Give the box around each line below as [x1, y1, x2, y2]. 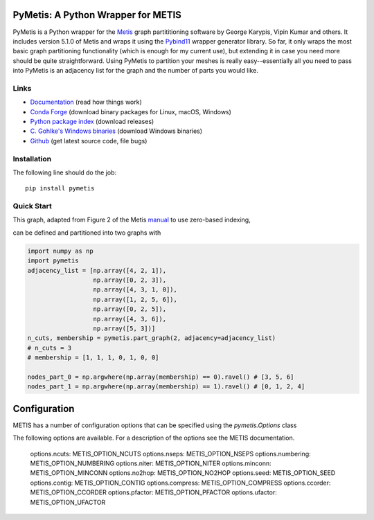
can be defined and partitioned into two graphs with [12, 228, 161, 237]
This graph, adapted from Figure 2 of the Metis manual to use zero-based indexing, [12, 215, 251, 224]
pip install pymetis [25, 184, 95, 192]
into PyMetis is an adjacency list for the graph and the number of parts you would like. [12, 66, 259, 75]
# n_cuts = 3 [27, 343, 72, 352]
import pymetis [27, 257, 79, 265]
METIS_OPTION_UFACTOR [30, 498, 106, 506]
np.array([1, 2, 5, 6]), [93, 295, 178, 303]
